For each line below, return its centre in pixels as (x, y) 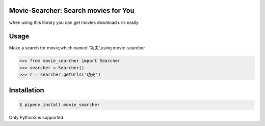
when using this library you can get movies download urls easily (74, 22)
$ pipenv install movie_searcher (60, 105)
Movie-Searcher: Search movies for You (72, 10)
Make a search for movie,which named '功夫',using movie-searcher (77, 48)
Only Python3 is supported (36, 117)
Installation (26, 90)
